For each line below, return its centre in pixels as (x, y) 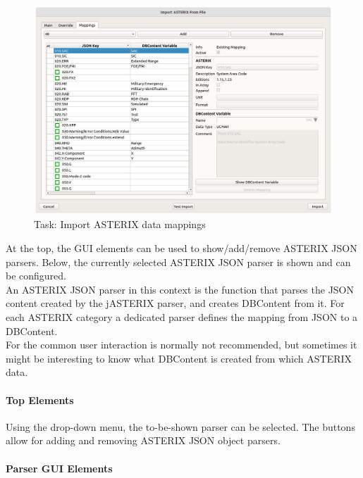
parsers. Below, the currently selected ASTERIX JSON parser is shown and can (178, 262)
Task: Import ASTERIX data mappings (120, 224)
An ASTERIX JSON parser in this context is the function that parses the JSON (180, 289)
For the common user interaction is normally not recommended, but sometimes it (181, 345)
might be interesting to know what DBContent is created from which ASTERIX (179, 358)
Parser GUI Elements (59, 468)
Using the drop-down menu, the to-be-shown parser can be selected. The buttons (180, 426)
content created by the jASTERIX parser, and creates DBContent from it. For (175, 303)
